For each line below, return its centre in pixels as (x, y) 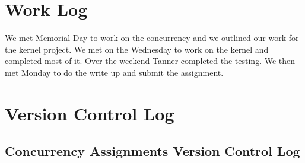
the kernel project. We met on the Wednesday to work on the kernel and (137, 49)
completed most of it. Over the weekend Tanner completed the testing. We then (150, 61)
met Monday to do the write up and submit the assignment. (114, 72)
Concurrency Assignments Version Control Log (152, 151)
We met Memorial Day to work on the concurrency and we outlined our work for (152, 38)
